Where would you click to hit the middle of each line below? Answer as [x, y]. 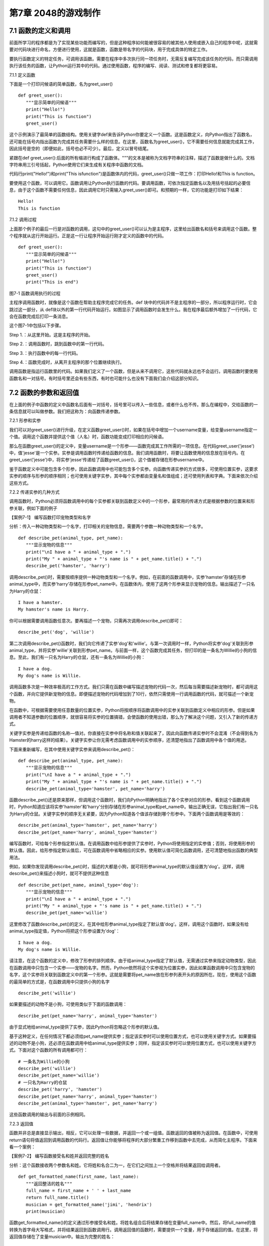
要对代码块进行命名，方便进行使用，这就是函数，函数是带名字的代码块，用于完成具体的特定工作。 [110, 49]
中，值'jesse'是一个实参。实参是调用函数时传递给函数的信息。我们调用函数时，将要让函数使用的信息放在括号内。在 [127, 453]
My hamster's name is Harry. [54, 610]
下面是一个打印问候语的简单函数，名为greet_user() [61, 84]
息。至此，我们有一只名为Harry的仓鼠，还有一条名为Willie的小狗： [77, 657]
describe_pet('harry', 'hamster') [60, 1090]
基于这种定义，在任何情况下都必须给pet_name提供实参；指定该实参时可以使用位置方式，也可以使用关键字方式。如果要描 [133, 1036]
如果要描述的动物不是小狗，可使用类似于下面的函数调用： [68, 1004]
